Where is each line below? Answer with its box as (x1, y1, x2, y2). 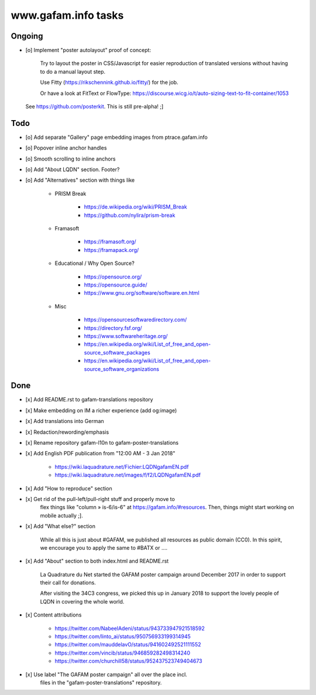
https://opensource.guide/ (84, 281, 147, 288)
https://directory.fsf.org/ (84, 324, 143, 331)
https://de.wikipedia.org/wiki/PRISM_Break (84, 203, 187, 210)
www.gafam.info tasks (11, 9, 124, 22)
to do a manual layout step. (40, 68, 105, 75)
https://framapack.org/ (84, 246, 139, 253)
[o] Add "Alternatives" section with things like (25, 176, 135, 184)
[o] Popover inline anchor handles (25, 144, 107, 152)
